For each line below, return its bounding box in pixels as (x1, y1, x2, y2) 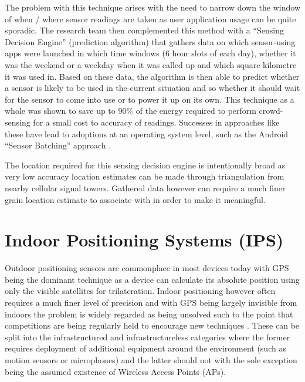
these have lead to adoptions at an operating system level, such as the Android (5, 127, 289, 140)
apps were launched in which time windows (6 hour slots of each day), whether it (5, 47, 296, 59)
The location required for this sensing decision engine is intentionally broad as (5, 158, 286, 171)
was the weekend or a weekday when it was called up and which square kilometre (5, 58, 297, 70)
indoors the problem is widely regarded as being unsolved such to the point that (5, 307, 293, 320)
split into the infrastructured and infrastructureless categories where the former (5, 330, 290, 343)
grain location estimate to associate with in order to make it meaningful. (5, 193, 266, 205)
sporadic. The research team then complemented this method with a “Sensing (5, 24, 284, 36)
